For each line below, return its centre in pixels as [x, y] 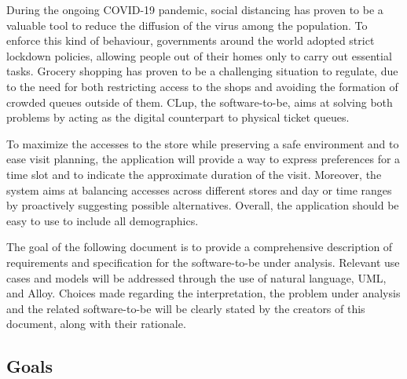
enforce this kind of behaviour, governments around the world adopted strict [191, 40]
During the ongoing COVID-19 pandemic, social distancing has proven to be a [195, 9]
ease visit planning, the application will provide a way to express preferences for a [203, 159]
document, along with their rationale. [96, 324]
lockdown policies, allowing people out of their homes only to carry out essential [199, 55]
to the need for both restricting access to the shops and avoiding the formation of [202, 86]
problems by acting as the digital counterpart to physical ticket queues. [178, 117]
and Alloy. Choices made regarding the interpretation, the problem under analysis [203, 293]
